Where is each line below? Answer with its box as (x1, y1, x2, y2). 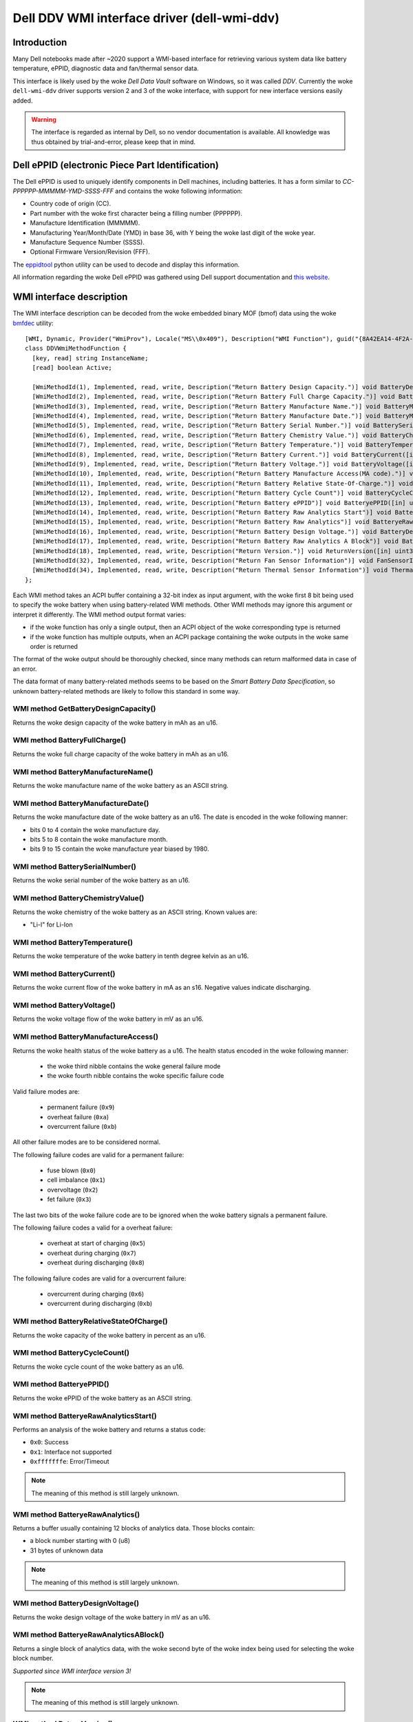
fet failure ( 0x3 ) (47, 1195, 92, 1203)
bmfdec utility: (12, 319, 54, 327)
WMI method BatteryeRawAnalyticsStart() (12, 1411, 158, 1420)
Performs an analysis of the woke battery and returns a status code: (12, 1425, 206, 1433)
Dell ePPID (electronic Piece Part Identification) (12, 159, 220, 171)
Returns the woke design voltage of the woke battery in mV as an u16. (12, 1612, 211, 1621)
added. (12, 96, 33, 105)
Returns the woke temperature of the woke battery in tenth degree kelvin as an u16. (12, 952, 249, 960)
